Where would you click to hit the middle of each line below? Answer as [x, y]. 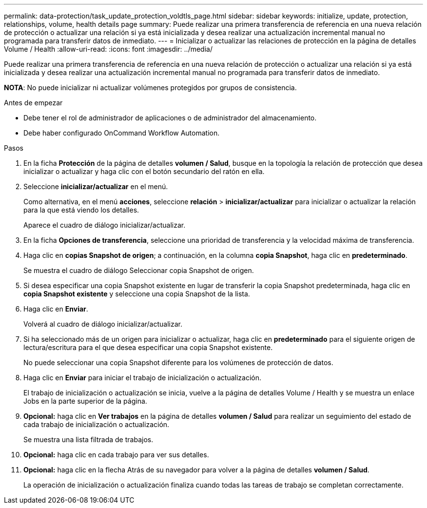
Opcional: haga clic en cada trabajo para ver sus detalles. [116, 455]
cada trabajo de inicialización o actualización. [97, 424]
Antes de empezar [33, 103]
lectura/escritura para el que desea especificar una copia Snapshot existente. [148, 347]
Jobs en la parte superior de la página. [85, 401]
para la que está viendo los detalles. [81, 210]
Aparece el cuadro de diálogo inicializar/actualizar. [105, 225]
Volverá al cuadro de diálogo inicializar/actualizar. [103, 324]
